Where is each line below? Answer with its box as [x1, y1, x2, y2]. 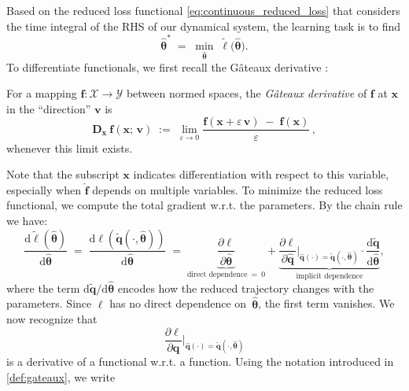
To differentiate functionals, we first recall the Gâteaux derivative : [6, 58, 329, 75]
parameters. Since [6, 295, 92, 312]
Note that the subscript [6, 166, 120, 183]
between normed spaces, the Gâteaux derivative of [126, 85, 367, 101]
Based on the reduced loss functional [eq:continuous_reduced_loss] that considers [6, 2, 400, 18]
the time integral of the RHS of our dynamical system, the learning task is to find [6, 17, 401, 34]
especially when [6, 181, 81, 197]
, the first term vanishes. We [258, 295, 395, 312]
